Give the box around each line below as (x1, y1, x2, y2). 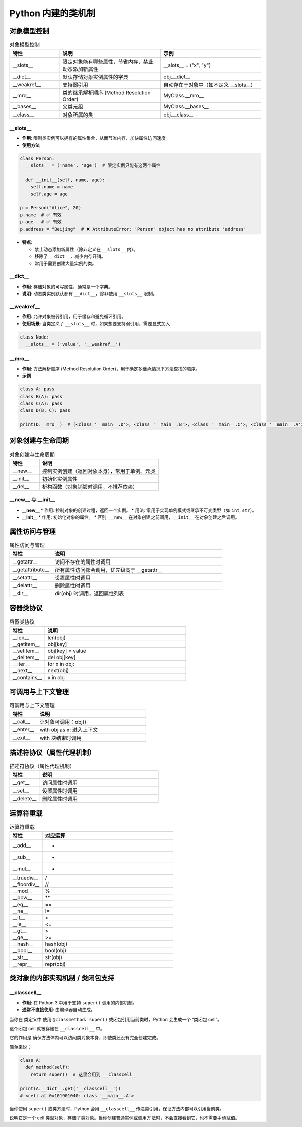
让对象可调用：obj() (39, 719, 87, 726)
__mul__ (12, 865, 31, 872)
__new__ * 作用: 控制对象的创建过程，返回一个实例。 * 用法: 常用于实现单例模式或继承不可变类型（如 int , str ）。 (22, 507, 257, 513)
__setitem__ (12, 647, 40, 654)
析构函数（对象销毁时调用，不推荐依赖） (42, 483, 138, 490)
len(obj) (47, 634, 66, 641)
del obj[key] (47, 654, 76, 661)
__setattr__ (12, 574, 37, 581)
